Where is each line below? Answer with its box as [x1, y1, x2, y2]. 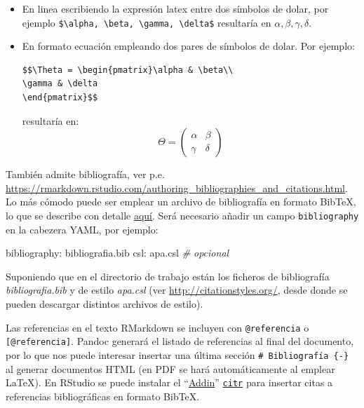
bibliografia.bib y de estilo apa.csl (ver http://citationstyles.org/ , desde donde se [6, 283, 348, 297]
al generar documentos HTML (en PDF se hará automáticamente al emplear [6, 361, 335, 376]
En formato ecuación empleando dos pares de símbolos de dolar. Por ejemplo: [22, 39, 355, 53]
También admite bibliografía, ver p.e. [6, 167, 165, 182]
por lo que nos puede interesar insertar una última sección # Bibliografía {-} [6, 347, 349, 362]
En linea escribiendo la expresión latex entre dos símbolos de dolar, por [22, 1, 329, 15]
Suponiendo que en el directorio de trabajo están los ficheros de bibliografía [6, 268, 330, 283]
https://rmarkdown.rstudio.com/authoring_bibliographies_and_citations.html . [6, 180, 348, 195]
